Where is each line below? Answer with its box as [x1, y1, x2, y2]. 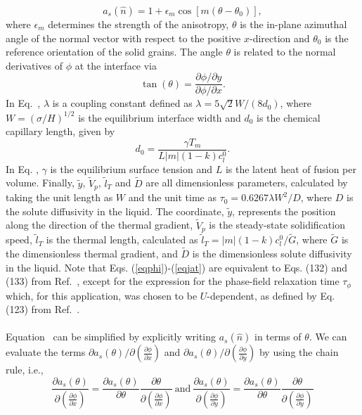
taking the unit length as [6, 190, 113, 205]
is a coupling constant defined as [52, 96, 193, 110]
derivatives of [6, 58, 63, 72]
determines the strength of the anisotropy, [48, 17, 229, 31]
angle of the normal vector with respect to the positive [6, 30, 241, 45]
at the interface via [75, 58, 157, 72]
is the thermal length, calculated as [46, 232, 198, 247]
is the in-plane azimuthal [240, 17, 347, 31]
